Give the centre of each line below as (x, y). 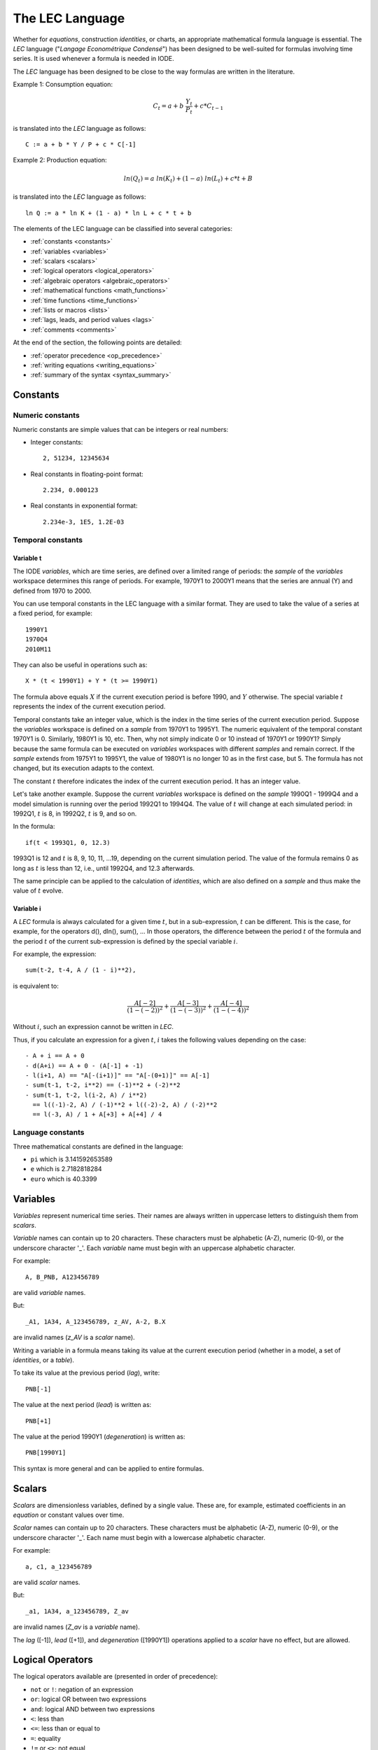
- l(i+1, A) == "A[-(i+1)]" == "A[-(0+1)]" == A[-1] (118, 1075)
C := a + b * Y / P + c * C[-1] (81, 144)
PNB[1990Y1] (46, 1453)
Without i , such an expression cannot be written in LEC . (93, 1027)
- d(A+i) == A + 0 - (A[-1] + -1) (84, 1065)
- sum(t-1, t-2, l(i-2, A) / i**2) (86, 1095)
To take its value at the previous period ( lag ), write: (86, 1373)
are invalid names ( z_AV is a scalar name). (74, 1338)
